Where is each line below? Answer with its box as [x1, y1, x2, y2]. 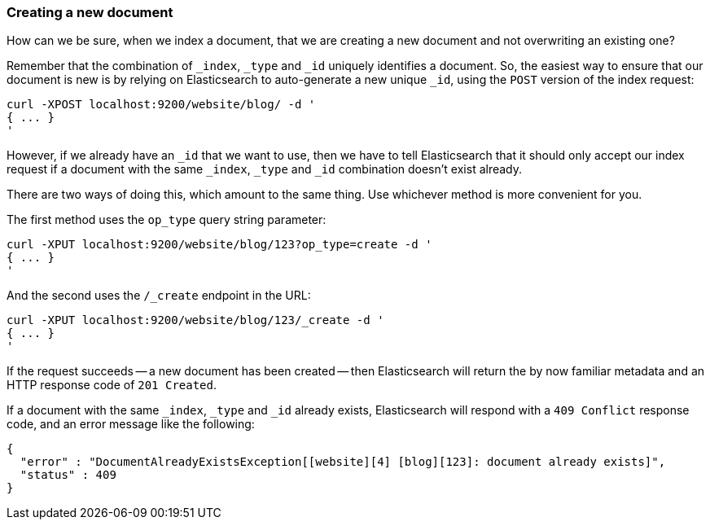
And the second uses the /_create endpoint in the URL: [7, 288, 311, 303]
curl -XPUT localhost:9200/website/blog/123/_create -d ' [7, 313, 384, 327]
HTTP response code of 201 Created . [7, 378, 217, 392]
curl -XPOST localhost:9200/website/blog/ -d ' [7, 98, 316, 112]
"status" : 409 [20, 468, 116, 482]
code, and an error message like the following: [7, 417, 255, 432]
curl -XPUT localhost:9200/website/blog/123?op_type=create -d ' [7, 238, 432, 252]
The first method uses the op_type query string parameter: [7, 213, 327, 227]
